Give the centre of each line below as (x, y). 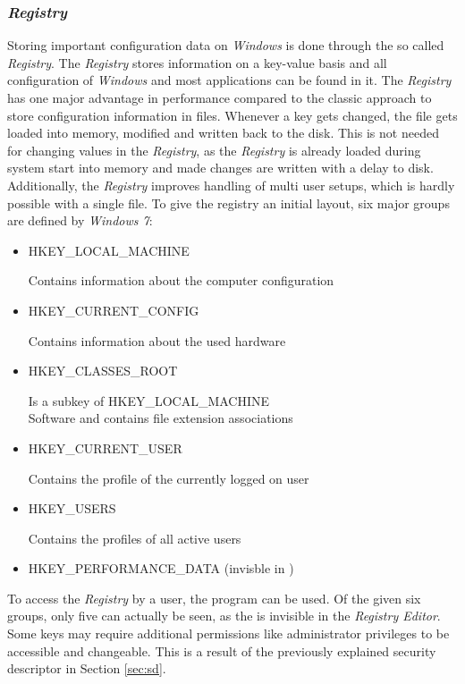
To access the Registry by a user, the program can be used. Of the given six (214, 598)
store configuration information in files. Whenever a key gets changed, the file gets (232, 115)
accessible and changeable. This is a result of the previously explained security (222, 650)
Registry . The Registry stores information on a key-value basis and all (197, 62)
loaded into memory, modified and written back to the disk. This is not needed (223, 133)
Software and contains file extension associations (161, 418)
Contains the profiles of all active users (135, 538)
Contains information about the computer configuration (181, 280)
